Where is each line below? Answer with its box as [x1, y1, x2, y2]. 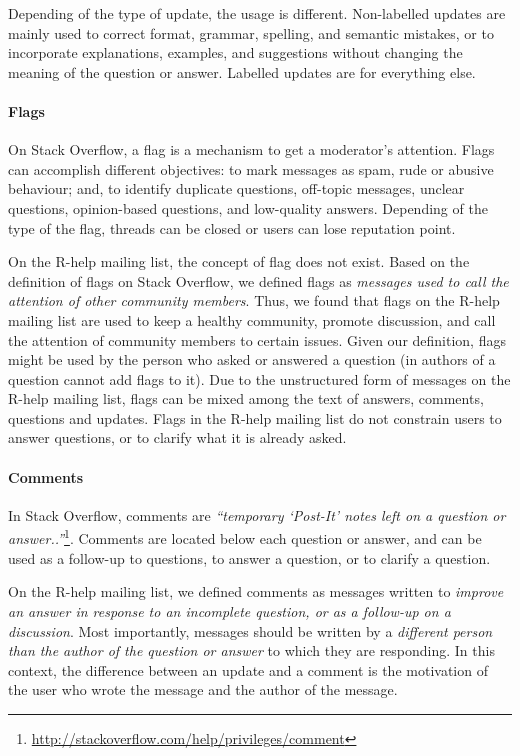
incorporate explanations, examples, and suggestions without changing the [8, 42, 463, 63]
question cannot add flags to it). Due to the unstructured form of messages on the [8, 368, 511, 389]
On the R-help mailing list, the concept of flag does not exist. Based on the [8, 251, 470, 272]
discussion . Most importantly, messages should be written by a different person [8, 620, 493, 641]
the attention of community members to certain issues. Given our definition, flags [8, 329, 506, 350]
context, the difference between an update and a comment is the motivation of [8, 659, 488, 680]
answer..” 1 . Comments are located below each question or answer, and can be [8, 525, 482, 549]
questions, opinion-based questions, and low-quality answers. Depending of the [8, 197, 488, 218]
